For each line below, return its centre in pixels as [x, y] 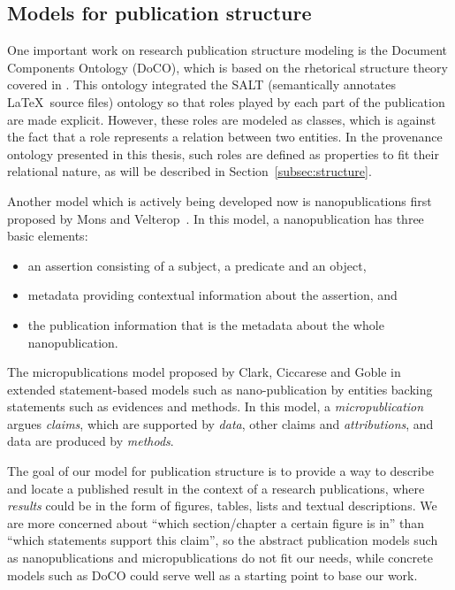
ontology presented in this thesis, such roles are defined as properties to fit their [223, 153]
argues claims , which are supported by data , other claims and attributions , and [220, 423]
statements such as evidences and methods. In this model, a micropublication [216, 406]
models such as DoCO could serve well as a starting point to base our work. [212, 575]
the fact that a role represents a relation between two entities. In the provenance [225, 137]
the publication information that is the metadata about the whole [206, 324]
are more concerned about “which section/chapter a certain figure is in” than [216, 522]
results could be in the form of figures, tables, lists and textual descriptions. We [222, 506]
